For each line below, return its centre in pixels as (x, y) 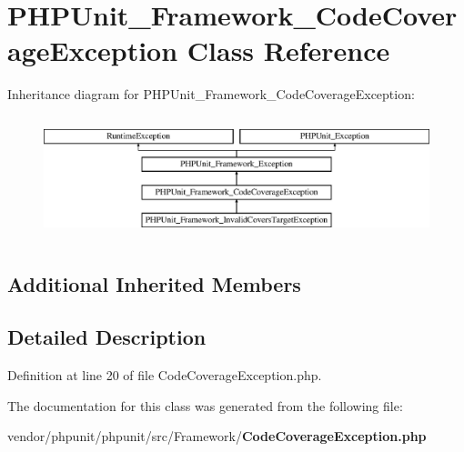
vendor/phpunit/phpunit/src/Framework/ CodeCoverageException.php (217, 436)
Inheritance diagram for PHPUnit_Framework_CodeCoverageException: (211, 94)
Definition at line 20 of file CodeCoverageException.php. (165, 375)
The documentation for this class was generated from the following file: (205, 405)
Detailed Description (107, 337)
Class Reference (288, 50)
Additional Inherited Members (154, 283)
